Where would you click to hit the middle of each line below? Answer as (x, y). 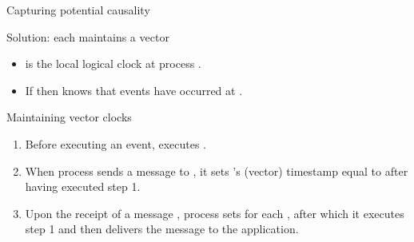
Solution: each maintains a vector (88, 36)
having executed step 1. (83, 186)
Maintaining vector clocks (69, 117)
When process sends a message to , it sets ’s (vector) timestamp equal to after (217, 171)
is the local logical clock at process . (113, 63)
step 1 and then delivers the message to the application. (162, 229)
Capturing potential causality (78, 10)
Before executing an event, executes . (116, 143)
